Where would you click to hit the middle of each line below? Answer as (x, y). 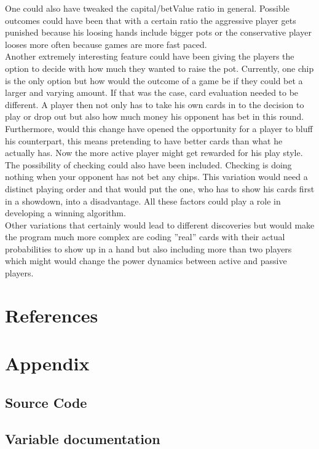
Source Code (46, 402)
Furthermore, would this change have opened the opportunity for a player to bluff (159, 128)
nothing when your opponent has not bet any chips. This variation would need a (156, 177)
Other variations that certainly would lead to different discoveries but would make (160, 224)
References (52, 315)
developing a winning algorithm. (65, 213)
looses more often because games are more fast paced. (106, 44)
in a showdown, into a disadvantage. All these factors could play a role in (143, 201)
